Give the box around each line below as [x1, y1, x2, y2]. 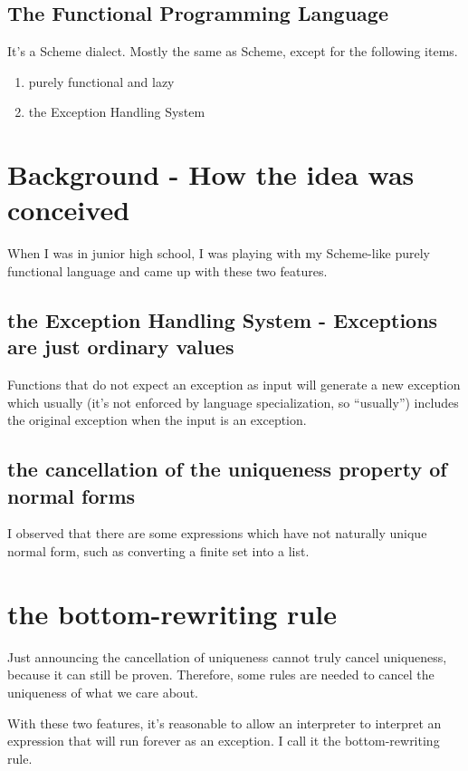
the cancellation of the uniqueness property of [7, 455, 447, 483]
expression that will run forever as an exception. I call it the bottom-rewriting [7, 731, 440, 750]
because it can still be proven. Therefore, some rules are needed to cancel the [7, 665, 435, 684]
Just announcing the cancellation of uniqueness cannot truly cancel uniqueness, [7, 647, 447, 666]
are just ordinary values [7, 332, 234, 361]
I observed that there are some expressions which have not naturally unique [7, 524, 427, 543]
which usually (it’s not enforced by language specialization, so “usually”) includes [7, 392, 459, 411]
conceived [7, 191, 130, 228]
